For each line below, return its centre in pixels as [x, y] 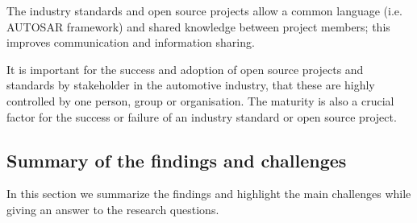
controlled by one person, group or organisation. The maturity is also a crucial [200, 100]
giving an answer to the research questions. [113, 209]
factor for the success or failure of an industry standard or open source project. [202, 116]
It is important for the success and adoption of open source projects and [185, 69]
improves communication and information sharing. [131, 42]
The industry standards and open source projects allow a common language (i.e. [204, 10]
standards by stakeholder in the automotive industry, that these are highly [191, 85]
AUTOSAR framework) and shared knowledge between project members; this [198, 26]
